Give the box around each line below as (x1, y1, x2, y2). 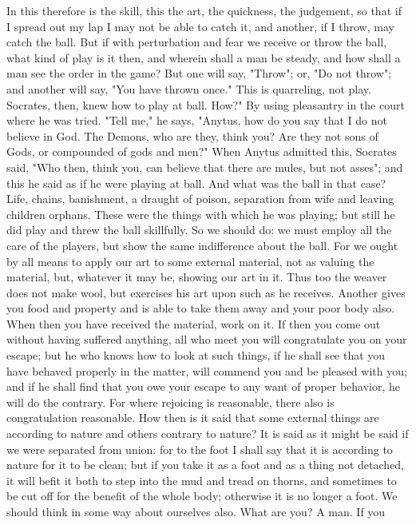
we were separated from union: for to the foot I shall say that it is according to (6, 440, 393, 457)
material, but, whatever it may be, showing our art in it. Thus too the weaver (6, 268, 387, 285)
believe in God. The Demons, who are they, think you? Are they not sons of (6, 127, 378, 144)
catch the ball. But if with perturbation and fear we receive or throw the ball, (6, 34, 387, 50)
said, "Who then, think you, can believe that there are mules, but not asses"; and (6, 158, 403, 175)
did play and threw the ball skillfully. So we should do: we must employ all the (6, 221, 392, 238)
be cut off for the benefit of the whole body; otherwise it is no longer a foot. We (6, 487, 398, 504)
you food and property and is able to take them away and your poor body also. (6, 300, 395, 316)
